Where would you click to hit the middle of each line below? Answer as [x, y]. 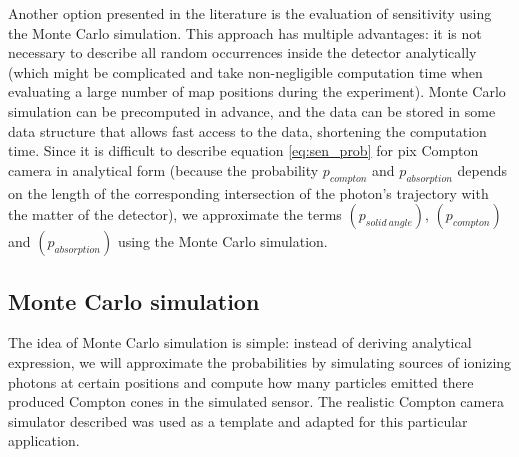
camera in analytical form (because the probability [163, 169]
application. [44, 440]
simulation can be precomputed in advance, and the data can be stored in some [252, 110]
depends [482, 169]
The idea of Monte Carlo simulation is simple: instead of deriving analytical [240, 342]
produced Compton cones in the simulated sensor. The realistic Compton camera [256, 401]
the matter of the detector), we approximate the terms [175, 214]
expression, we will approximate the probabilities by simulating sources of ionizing [260, 361]
